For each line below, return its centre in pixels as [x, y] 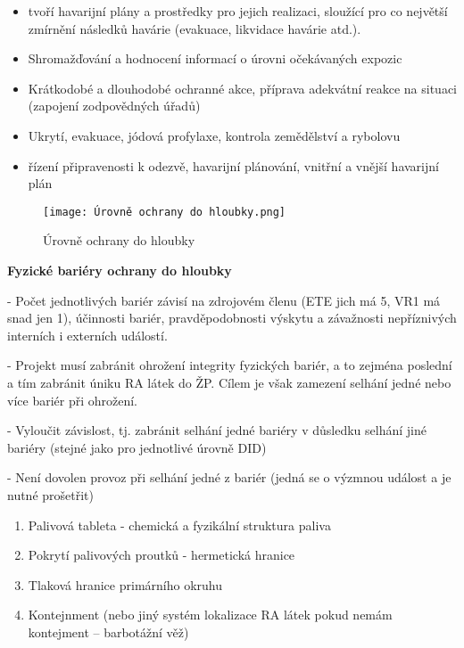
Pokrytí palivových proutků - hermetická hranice [162, 555]
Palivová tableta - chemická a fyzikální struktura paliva [179, 525]
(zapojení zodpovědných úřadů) [114, 106]
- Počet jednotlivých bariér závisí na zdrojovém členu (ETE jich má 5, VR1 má [224, 300]
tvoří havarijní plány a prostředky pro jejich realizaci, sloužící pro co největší [238, 11]
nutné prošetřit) [51, 494]
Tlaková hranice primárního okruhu [125, 584]
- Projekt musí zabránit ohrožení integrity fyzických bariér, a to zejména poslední [230, 365]
